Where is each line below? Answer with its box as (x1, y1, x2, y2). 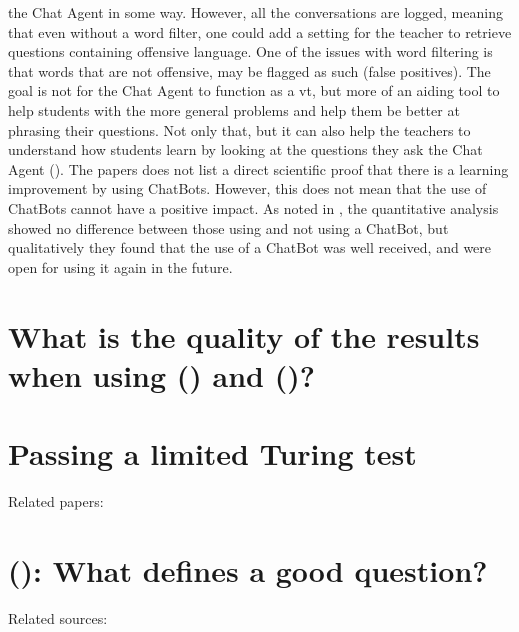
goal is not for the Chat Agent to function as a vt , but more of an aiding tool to (8, 80, 500, 101)
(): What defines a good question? (8, 549, 488, 590)
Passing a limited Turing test (8, 433, 417, 474)
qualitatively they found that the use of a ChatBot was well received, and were (8, 237, 492, 258)
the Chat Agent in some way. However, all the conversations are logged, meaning (8, 2, 503, 22)
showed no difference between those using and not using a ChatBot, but (8, 217, 449, 238)
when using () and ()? (8, 354, 315, 395)
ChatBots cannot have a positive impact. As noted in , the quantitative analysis (8, 197, 499, 218)
